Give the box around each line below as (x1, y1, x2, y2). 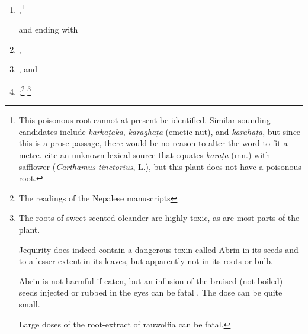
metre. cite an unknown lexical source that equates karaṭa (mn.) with (18, 149, 271, 161)
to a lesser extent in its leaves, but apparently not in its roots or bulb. (18, 255, 273, 267)
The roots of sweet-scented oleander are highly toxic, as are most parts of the (18, 211, 300, 224)
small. (18, 298, 40, 310)
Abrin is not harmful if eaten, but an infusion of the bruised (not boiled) (18, 274, 283, 287)
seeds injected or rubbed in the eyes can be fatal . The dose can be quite (18, 286, 283, 298)
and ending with (18, 23, 78, 36)
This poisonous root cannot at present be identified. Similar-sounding (18, 114, 271, 126)
